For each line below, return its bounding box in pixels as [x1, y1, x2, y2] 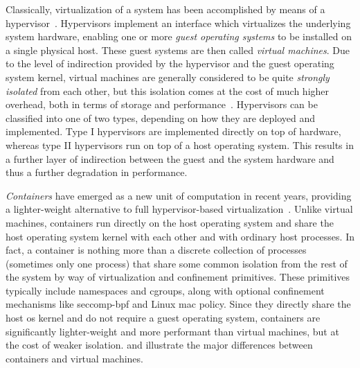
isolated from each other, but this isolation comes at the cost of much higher [6, 83, 330, 98]
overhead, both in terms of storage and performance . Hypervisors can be [6, 97, 318, 112]
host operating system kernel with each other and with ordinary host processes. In [6, 229, 354, 243]
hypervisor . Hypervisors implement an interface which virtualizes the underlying [6, 15, 351, 30]
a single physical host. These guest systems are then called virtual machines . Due [6, 42, 350, 57]
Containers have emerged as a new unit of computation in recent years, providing [6, 188, 352, 202]
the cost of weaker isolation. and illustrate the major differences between [6, 338, 313, 352]
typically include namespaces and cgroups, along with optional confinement [6, 283, 325, 297]
